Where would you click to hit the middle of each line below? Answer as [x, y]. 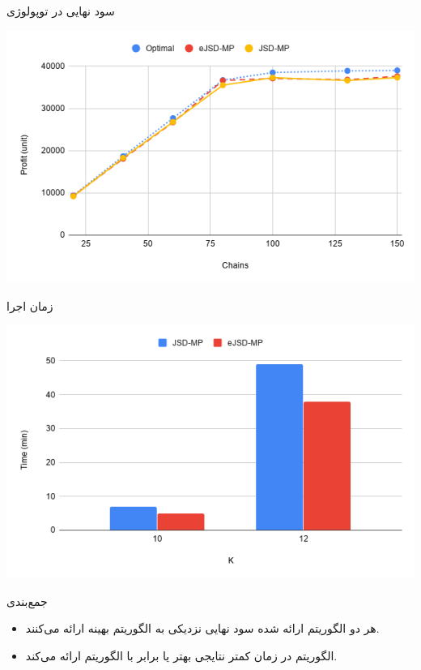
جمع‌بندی [27, 601]
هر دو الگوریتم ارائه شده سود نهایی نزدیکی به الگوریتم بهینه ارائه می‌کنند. [202, 628]
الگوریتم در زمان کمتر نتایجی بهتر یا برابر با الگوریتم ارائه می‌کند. [181, 655]
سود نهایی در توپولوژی [61, 11]
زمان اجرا [30, 305]
